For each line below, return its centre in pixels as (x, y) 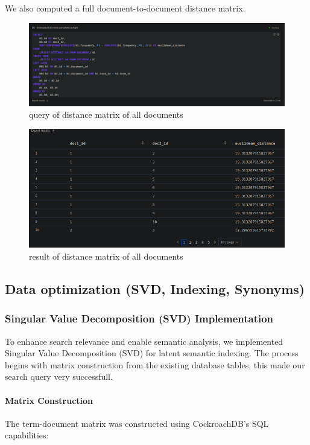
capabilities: (27, 435)
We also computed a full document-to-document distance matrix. (125, 8)
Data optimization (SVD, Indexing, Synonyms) (155, 288)
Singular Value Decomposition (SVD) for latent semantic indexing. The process (152, 353)
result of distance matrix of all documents (106, 256)
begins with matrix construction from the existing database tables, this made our (155, 364)
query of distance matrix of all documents (106, 114)
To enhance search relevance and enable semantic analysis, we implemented (144, 341)
